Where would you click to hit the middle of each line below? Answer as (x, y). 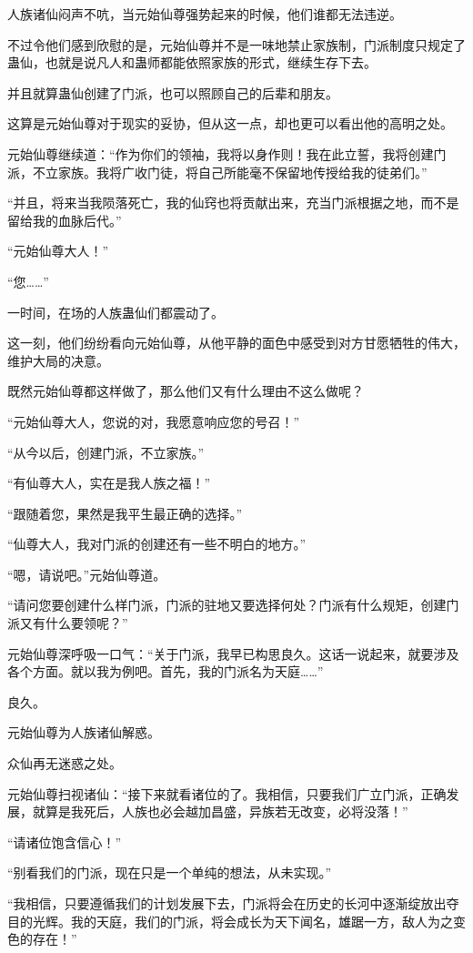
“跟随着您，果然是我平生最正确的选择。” (125, 513)
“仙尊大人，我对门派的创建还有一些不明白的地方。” (157, 544)
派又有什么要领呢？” (68, 623)
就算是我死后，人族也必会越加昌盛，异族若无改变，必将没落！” (220, 811)
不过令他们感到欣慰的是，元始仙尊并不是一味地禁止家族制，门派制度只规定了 (236, 44)
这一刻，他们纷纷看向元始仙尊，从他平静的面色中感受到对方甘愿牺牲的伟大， (236, 343)
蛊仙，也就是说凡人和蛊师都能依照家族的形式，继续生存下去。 (192, 62)
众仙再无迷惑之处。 (65, 763)
